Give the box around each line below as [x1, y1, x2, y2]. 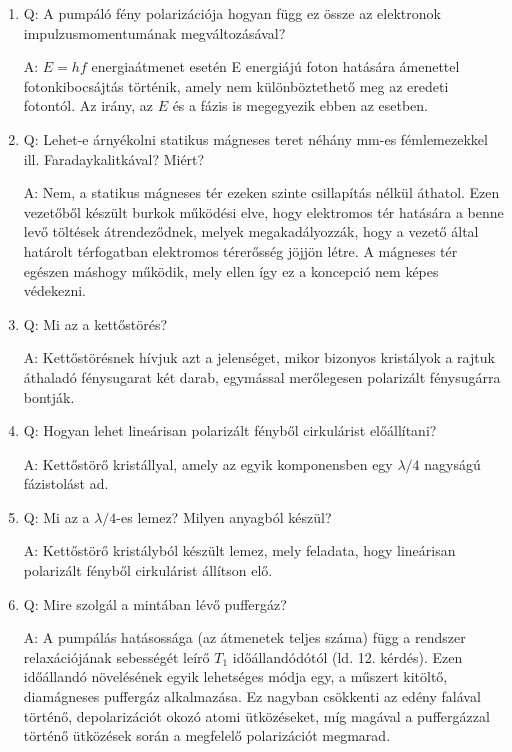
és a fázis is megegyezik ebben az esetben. [172, 95, 428, 116]
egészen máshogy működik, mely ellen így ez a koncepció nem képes [23, 260, 439, 281]
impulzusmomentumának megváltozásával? [23, 22, 286, 43]
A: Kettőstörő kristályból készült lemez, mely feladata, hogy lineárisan [23, 540, 456, 561]
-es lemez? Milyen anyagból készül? [116, 506, 332, 527]
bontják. [23, 386, 75, 407]
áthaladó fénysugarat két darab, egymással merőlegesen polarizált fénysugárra [23, 366, 501, 387]
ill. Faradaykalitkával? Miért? [23, 148, 205, 169]
